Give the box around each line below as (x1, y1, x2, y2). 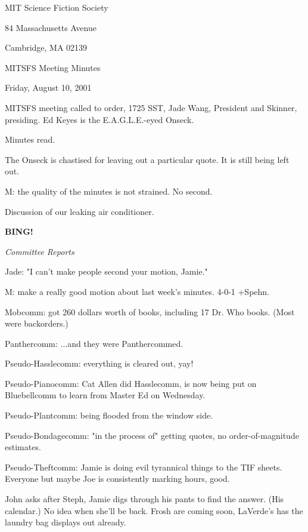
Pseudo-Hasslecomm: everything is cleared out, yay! (5, 357, 194, 370)
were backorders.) (5, 317, 69, 330)
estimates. (5, 441, 41, 453)
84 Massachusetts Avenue (5, 21, 97, 33)
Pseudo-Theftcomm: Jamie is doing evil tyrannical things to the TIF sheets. (5, 460, 282, 473)
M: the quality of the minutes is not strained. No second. (5, 184, 213, 197)
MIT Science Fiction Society (5, 1, 108, 13)
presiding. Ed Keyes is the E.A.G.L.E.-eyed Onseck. (5, 113, 194, 125)
